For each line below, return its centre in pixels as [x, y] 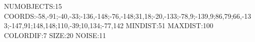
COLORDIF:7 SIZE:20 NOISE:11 [55, 35]
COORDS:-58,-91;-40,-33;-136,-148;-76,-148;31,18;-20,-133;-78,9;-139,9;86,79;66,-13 [128, 16]
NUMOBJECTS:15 [33, 6]
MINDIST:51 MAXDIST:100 [170, 25]
